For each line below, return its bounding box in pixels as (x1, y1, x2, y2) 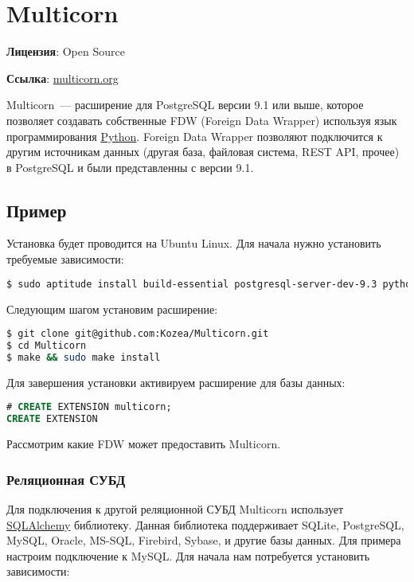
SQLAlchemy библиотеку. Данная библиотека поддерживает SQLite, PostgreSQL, (6, 516, 404, 533)
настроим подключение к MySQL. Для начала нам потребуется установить (6, 547, 370, 564)
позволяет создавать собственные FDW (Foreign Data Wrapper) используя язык (6, 111, 397, 128)
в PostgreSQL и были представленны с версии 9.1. (6, 158, 254, 175)
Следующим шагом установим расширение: (6, 300, 218, 317)
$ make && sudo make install (6, 351, 161, 363)
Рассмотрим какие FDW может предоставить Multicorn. (6, 436, 281, 452)
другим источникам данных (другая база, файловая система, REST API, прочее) (6, 143, 400, 160)
